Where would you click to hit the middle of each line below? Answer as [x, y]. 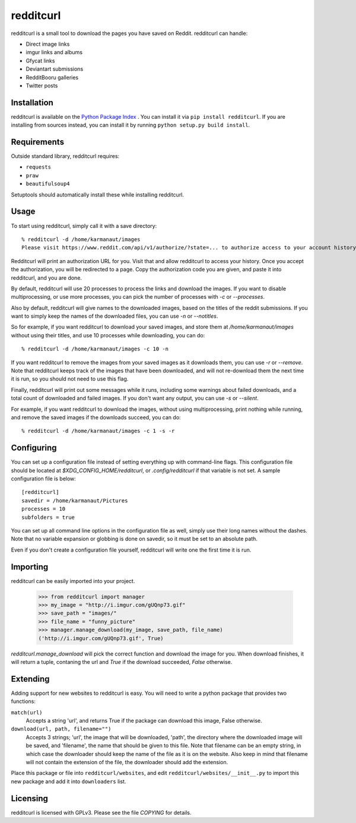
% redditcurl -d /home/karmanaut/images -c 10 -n [95, 349]
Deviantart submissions [55, 69]
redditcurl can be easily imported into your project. [73, 581]
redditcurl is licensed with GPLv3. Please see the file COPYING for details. [101, 812]
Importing [30, 567]
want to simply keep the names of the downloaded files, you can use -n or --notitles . [115, 316]
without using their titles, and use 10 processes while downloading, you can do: [108, 335]
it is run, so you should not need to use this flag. [70, 379]
